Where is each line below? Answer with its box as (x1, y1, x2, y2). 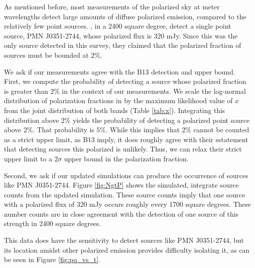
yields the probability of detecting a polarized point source (73, 115, 250, 125)
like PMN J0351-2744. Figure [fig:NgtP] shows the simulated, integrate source (4, 180, 239, 190)
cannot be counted (193, 124, 249, 135)
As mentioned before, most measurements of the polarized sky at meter (4, 1, 220, 11)
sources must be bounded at (4, 49, 89, 60)
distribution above (4, 115, 59, 125)
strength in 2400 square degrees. (4, 218, 101, 229)
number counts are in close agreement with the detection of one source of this (4, 208, 239, 219)
